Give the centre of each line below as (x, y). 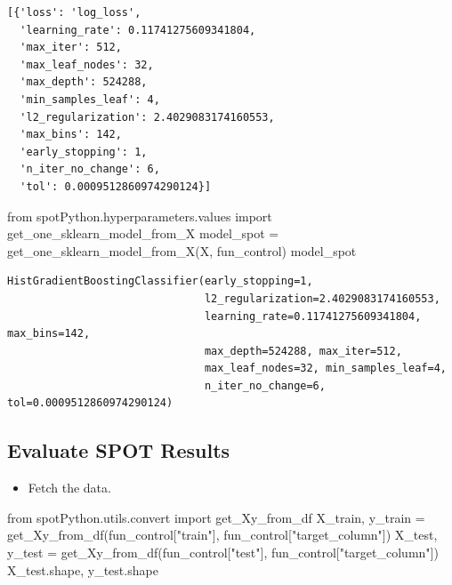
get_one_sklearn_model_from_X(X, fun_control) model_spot (182, 250)
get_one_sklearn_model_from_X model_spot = (143, 233)
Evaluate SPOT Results (119, 450)
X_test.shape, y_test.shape (83, 569)
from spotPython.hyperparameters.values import (140, 216)
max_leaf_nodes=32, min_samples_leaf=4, (325, 369)
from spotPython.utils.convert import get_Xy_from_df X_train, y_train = (216, 517)
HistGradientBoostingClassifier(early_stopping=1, (160, 281)
